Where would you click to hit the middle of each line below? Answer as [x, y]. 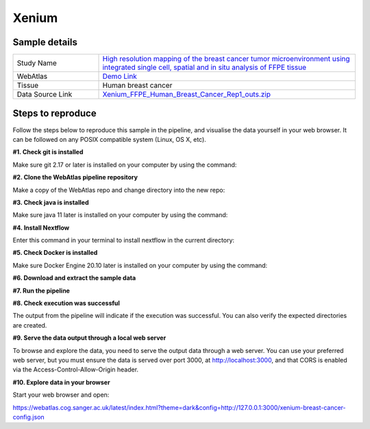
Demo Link [120, 77]
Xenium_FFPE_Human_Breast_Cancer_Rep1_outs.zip [186, 95]
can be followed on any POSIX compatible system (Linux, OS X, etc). [110, 139]
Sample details [45, 42]
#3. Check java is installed [51, 202]
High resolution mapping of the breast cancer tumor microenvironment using [226, 59]
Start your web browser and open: [61, 395]
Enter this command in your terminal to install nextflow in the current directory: [124, 241]
